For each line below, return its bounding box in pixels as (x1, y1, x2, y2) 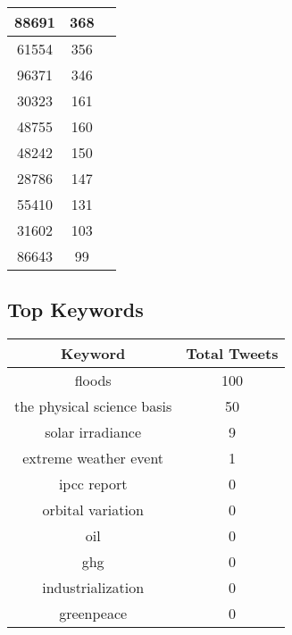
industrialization (42, 577, 145, 598)
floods (74, 370, 112, 391)
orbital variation (42, 499, 144, 521)
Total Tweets (186, 343, 279, 364)
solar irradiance (45, 422, 142, 443)
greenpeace (59, 603, 128, 624)
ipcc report (58, 473, 128, 495)
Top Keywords (7, 296, 144, 323)
